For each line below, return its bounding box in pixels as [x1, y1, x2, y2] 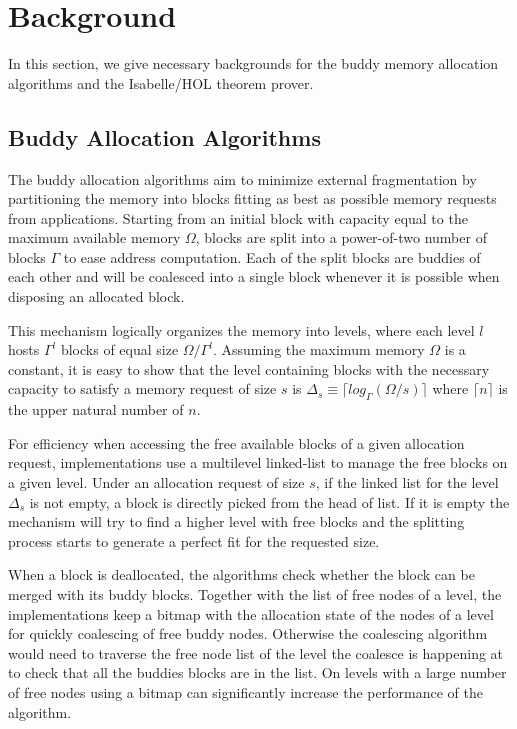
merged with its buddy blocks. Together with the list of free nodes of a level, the [8, 584, 502, 604]
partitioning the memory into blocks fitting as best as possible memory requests [8, 188, 497, 209]
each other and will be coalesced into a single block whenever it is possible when [8, 266, 500, 287]
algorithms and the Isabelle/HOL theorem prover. [8, 72, 314, 93]
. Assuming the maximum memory [212, 339, 425, 360]
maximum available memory [8, 227, 181, 248]
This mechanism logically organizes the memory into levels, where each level [8, 319, 475, 340]
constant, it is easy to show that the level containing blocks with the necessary [8, 358, 490, 379]
